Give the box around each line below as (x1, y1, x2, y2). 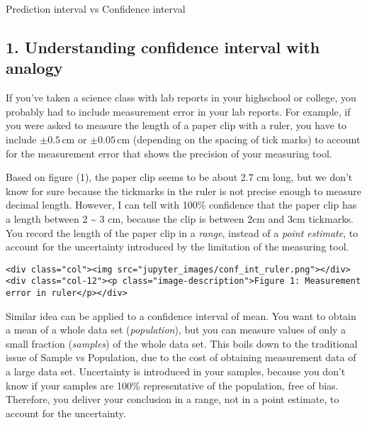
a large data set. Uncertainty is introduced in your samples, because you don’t (6, 364, 346, 379)
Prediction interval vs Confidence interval (6, 1, 186, 16)
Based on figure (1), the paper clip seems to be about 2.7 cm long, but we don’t (6, 170, 353, 184)
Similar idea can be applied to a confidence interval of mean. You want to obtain (6, 308, 356, 323)
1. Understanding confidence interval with (6, 35, 320, 57)
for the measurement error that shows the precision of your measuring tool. (6, 145, 332, 160)
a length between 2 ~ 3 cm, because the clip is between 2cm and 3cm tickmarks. (6, 211, 354, 226)
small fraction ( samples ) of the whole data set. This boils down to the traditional (6, 336, 358, 351)
